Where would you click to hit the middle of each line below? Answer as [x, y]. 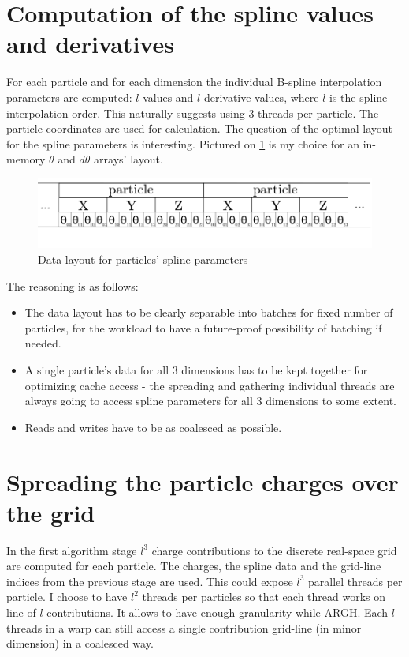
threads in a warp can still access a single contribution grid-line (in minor [184, 627]
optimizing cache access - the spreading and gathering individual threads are [210, 385]
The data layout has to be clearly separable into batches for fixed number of [209, 312]
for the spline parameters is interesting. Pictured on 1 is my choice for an [183, 143]
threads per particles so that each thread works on [264, 597]
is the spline [359, 97]
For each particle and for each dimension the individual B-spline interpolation [194, 82]
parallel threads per [355, 581]
